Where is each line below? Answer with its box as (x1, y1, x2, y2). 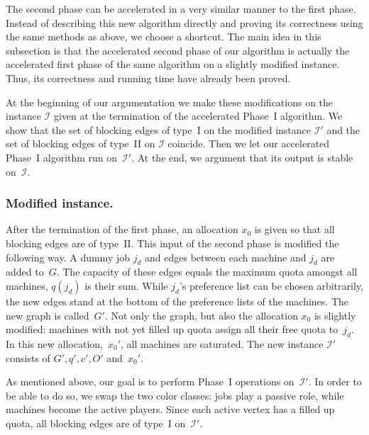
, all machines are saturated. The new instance (121, 336, 324, 351)
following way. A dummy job (6, 249, 131, 264)
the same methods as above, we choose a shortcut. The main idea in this (6, 29, 321, 44)
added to (6, 264, 44, 279)
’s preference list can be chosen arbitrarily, (179, 278, 363, 293)
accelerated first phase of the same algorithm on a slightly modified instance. (6, 57, 340, 72)
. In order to (308, 374, 362, 389)
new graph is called (6, 307, 89, 322)
